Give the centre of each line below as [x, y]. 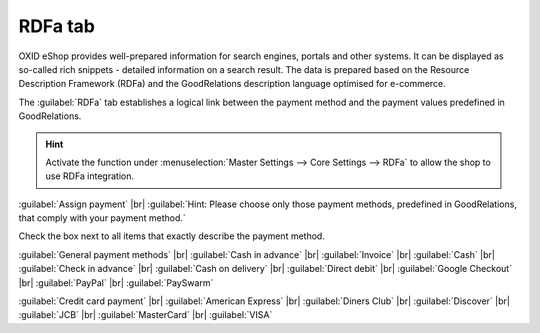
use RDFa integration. [90, 176]
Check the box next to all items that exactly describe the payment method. [171, 236]
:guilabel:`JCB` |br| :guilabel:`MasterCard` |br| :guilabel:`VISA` [145, 315]
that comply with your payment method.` [102, 218]
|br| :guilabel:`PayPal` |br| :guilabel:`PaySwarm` [116, 282]
